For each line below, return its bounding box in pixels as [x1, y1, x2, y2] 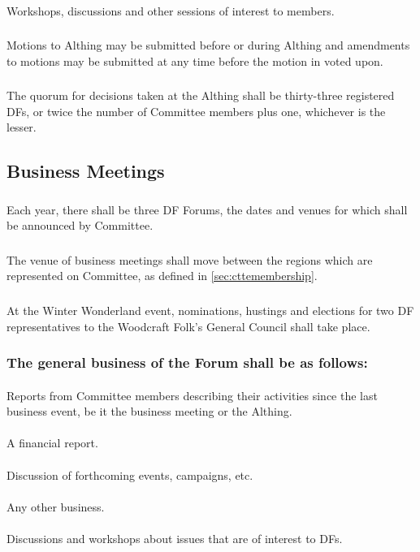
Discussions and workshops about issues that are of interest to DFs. [6, 529, 343, 546]
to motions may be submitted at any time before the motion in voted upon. [6, 52, 383, 69]
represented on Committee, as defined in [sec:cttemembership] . [6, 267, 318, 284]
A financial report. [6, 434, 98, 451]
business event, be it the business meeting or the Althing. [6, 403, 292, 420]
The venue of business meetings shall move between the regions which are [6, 251, 373, 268]
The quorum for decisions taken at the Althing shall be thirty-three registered [6, 87, 395, 104]
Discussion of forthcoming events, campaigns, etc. [6, 466, 253, 483]
